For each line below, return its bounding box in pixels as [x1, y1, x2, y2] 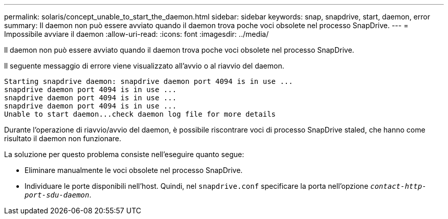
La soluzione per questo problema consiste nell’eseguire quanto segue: [4, 150, 244, 159]
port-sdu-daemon [25, 191, 89, 199]
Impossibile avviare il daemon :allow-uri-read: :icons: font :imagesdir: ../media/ [4, 30, 269, 38]
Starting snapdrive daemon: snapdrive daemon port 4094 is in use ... [4, 77, 293, 85]
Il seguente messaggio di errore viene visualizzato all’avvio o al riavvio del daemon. [4, 61, 284, 70]
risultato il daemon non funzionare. [4, 134, 122, 143]
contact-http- [370, 182, 427, 190]
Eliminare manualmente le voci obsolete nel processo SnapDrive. [25, 166, 243, 174]
